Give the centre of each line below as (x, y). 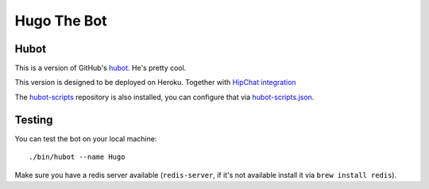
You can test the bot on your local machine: (86, 138)
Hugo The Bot (61, 21)
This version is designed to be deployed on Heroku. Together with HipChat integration (156, 83)
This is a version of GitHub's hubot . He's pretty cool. (100, 68)
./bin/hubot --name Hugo (77, 157)
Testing (34, 120)
